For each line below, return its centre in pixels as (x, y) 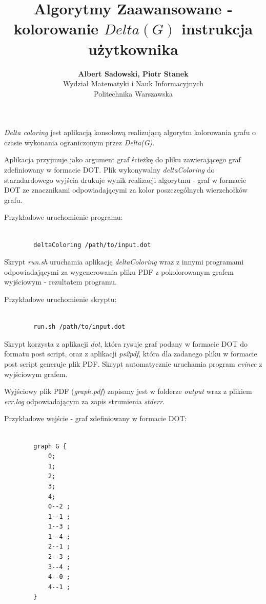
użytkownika (133, 49)
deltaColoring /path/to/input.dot (92, 245)
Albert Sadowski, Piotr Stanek (133, 73)
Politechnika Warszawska (133, 93)
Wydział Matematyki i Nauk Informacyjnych (133, 83)
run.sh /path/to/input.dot (79, 327)
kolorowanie (56, 29)
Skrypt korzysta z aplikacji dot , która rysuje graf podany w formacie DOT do (126, 343)
